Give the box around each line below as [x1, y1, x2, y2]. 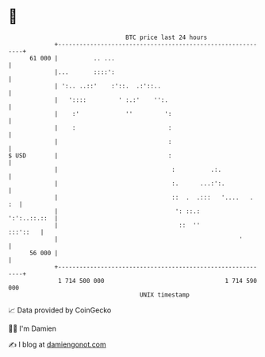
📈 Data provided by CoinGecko [8, 305, 112, 315]
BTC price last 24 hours [125, 33, 208, 41]
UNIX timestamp [139, 290, 190, 299]
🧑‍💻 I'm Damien [8, 324, 57, 333]
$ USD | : [8, 151, 172, 160]
